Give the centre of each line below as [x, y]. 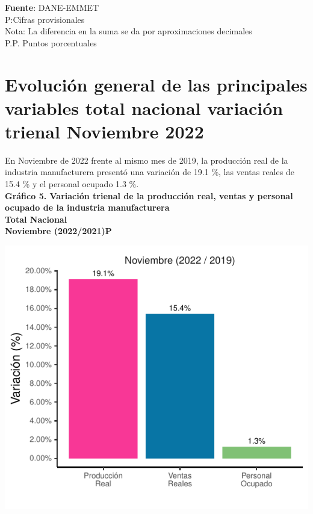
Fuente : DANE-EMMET [52, 7]
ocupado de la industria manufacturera [87, 207]
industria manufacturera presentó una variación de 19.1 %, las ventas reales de [150, 172]
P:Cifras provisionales [45, 19]
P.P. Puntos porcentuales [51, 42]
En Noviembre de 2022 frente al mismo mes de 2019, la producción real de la [147, 160]
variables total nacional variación [144, 107]
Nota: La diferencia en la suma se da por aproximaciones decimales [129, 31]
